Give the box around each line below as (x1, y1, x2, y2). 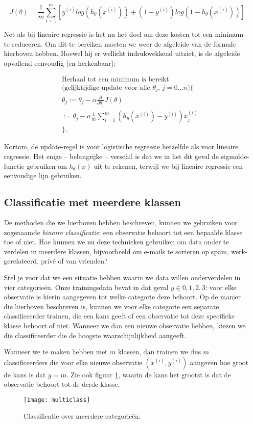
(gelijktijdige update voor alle (62, 84, 150, 91)
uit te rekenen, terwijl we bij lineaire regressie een (94, 160, 243, 171)
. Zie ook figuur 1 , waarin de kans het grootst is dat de (66, 369, 231, 379)
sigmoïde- (221, 151, 250, 161)
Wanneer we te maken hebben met (4, 346, 108, 357)
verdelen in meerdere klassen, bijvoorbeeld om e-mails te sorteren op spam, (4, 246, 229, 256)
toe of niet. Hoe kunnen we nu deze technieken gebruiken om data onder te (4, 237, 229, 247)
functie (4, 160, 24, 171)
